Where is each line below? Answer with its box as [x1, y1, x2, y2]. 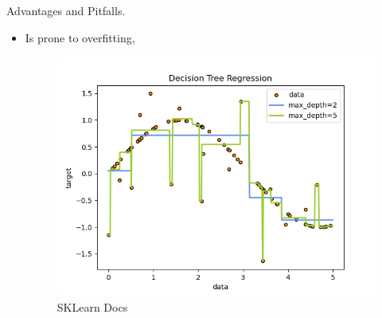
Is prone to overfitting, [25, 29, 135, 45]
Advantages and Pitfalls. [6, 2, 126, 18]
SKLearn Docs [57, 298, 128, 315]
